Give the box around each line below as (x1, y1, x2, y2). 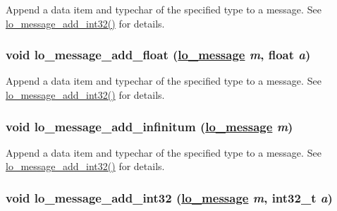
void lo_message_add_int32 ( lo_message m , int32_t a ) (6, 188, 333, 206)
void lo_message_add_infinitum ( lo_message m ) (6, 117, 293, 135)
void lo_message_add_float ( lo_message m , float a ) (6, 46, 311, 64)
